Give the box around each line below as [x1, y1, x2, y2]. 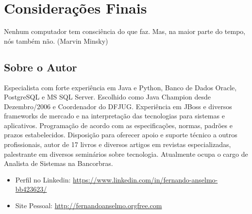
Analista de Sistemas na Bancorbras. [4, 158, 113, 168]
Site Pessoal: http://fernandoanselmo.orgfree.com [15, 200, 162, 211]
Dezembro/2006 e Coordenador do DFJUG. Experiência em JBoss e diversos [4, 101, 232, 111]
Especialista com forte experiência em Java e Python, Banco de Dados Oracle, [4, 82, 237, 92]
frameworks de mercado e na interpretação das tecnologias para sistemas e [4, 111, 225, 121]
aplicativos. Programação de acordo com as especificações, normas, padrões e [4, 120, 233, 130]
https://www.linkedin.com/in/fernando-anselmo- [73, 174, 218, 184]
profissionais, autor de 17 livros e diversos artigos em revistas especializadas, [4, 139, 231, 149]
